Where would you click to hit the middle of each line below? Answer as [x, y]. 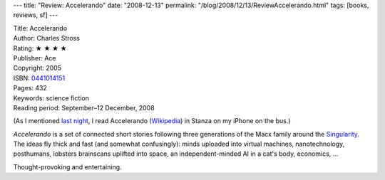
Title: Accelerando [40, 28]
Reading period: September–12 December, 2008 [84, 107]
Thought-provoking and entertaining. [67, 166]
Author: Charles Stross [46, 38]
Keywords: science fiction [51, 98]
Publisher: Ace [35, 58]
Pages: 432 [30, 88]
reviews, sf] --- [36, 15]
